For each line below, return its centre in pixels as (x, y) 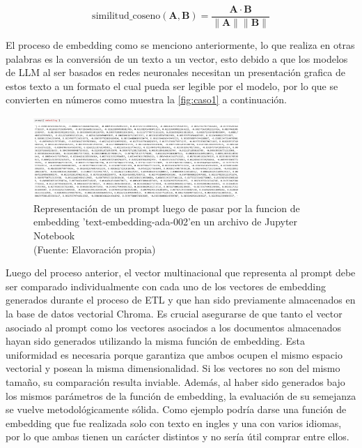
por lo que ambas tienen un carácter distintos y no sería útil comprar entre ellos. (178, 436)
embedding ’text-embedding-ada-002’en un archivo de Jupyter (166, 222)
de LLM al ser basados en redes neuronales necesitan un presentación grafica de (175, 72)
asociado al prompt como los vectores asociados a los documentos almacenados (174, 327)
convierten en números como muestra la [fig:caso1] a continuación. (146, 99)
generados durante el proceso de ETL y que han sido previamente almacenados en (181, 300)
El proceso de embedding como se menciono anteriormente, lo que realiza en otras (180, 45)
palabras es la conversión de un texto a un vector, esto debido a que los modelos (177, 58)
